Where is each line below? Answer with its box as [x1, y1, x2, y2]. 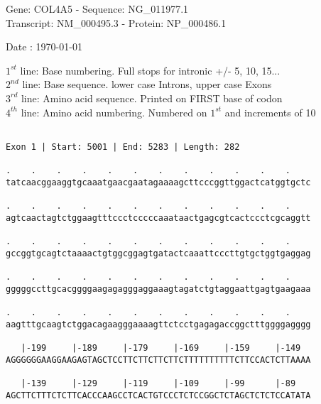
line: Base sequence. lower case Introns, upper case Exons [22, 77, 272, 92]
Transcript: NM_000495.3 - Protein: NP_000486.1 [6, 15, 227, 30]
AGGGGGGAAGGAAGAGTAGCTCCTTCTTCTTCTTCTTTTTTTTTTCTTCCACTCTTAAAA [6, 354, 311, 365]
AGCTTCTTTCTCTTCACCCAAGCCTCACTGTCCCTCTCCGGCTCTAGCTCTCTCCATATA [6, 390, 311, 400]
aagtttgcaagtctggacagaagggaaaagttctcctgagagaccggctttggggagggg [6, 319, 311, 329]
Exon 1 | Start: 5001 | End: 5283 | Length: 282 [6, 141, 240, 152]
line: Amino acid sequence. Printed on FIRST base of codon [21, 90, 283, 105]
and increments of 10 [224, 104, 316, 119]
